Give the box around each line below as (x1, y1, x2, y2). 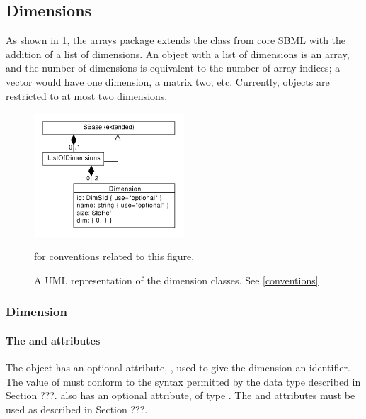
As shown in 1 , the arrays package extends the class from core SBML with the (6, 33, 346, 48)
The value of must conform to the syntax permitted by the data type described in (6, 374, 361, 389)
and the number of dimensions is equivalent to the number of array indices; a (6, 60, 341, 75)
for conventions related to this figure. (34, 249, 195, 264)
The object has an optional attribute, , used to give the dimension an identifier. (6, 360, 350, 375)
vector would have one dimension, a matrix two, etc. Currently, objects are (6, 74, 330, 89)
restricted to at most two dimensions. (6, 88, 168, 103)
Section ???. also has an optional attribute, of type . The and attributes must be (6, 388, 355, 403)
